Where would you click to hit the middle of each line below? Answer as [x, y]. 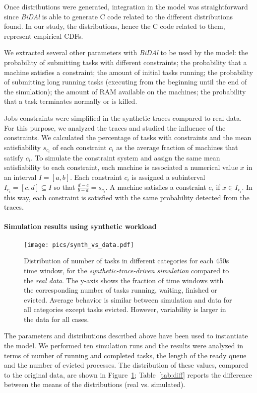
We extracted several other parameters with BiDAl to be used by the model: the [126, 52]
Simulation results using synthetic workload [80, 226]
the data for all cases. [57, 319]
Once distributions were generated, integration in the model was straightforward [126, 6]
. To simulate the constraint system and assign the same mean [125, 157]
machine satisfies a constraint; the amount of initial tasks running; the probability [128, 72]
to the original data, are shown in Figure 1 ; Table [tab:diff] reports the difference [128, 374]
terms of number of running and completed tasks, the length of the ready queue [125, 355]
